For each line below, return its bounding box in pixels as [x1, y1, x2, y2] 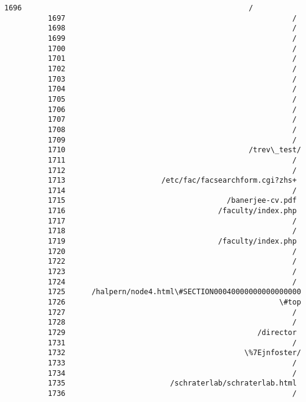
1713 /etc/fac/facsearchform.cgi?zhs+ [48, 176, 297, 185]
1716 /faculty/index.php [48, 206, 297, 216]
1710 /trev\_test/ [48, 146, 301, 155]
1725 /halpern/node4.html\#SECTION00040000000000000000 [48, 287, 301, 297]
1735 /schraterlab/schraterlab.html [48, 379, 297, 388]
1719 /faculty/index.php [48, 237, 297, 246]
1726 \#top [48, 298, 301, 307]
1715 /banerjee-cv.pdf [48, 196, 297, 205]
